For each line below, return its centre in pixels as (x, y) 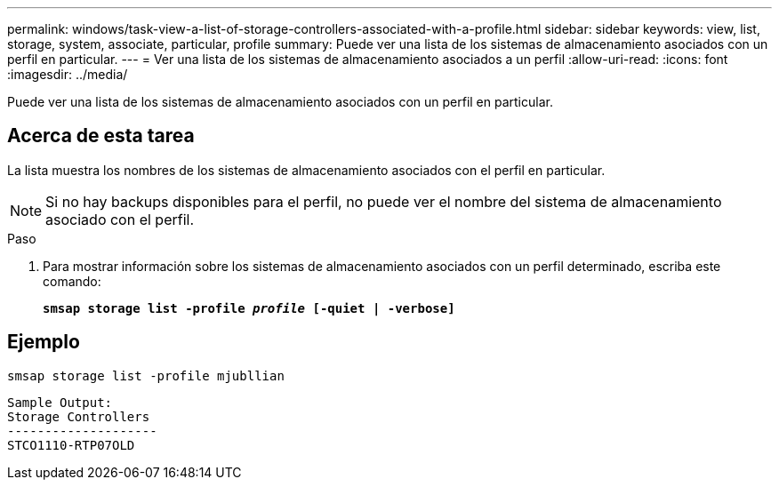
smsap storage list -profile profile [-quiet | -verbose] (249, 308)
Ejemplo (44, 342)
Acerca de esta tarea (101, 136)
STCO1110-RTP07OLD (71, 445)
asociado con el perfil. (120, 219)
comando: (72, 281)
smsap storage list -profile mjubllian (146, 375)
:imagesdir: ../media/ (68, 74)
